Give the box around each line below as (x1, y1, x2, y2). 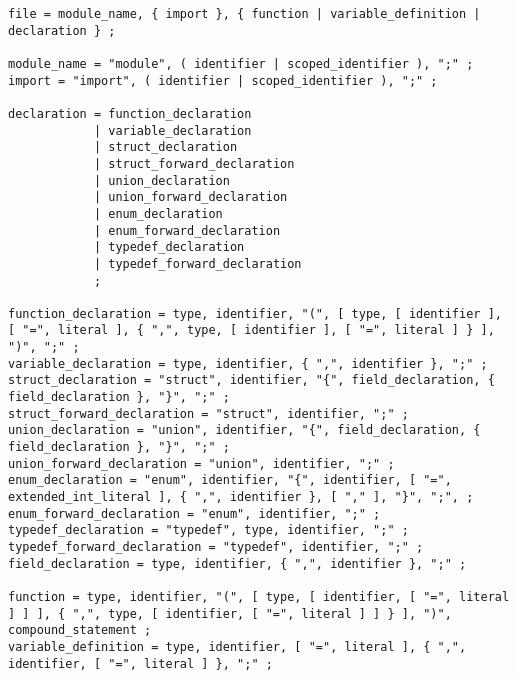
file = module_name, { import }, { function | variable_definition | (8, 7, 481, 21)
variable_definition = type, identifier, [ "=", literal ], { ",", (8, 639, 467, 654)
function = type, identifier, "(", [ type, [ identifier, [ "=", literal (8, 589, 510, 604)
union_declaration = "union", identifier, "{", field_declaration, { (8, 423, 481, 438)
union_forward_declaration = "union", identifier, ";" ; (8, 456, 395, 471)
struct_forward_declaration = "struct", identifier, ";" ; (8, 406, 409, 421)
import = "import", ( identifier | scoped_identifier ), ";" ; (8, 73, 438, 88)
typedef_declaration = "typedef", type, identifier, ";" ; (8, 523, 409, 538)
